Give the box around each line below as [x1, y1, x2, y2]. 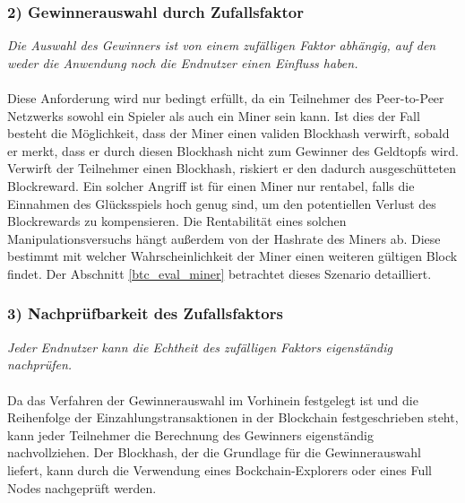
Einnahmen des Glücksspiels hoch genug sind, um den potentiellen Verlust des [7, 194, 436, 212]
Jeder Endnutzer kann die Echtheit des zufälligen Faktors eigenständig [7, 337, 392, 356]
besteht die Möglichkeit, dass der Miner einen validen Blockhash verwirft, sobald [7, 124, 450, 143]
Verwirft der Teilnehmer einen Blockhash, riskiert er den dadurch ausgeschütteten [7, 159, 456, 178]
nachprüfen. [7, 355, 73, 374]
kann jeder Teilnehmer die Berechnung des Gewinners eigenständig [7, 425, 375, 444]
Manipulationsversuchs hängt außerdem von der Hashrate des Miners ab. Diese [7, 229, 441, 247]
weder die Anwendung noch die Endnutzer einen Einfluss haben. [7, 53, 358, 72]
